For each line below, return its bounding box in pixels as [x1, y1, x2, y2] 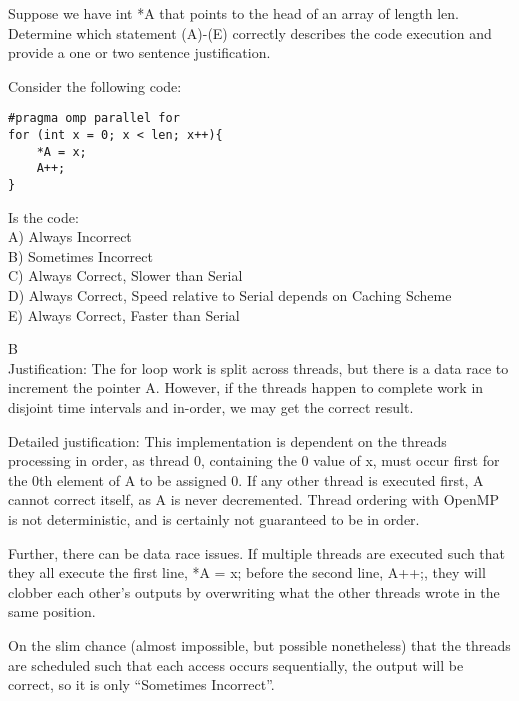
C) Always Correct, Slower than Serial [8, 265, 243, 286]
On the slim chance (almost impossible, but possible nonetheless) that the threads [8, 634, 511, 655]
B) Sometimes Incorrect [8, 245, 153, 266]
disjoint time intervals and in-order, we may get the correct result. [8, 397, 414, 417]
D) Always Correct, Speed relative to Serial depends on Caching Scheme [8, 285, 452, 306]
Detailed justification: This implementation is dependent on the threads [8, 430, 447, 451]
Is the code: [8, 206, 79, 227]
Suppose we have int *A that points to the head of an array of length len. [8, 3, 459, 23]
